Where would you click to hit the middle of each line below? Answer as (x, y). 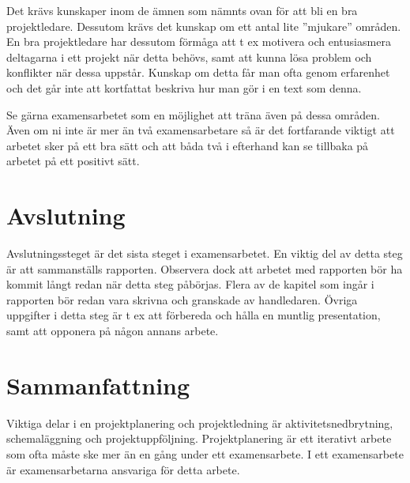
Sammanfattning (98, 385)
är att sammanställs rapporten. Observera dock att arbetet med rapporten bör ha (205, 268)
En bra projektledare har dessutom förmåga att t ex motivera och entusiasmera (199, 42)
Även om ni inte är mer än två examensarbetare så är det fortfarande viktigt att (201, 130)
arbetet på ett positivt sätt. (73, 161)
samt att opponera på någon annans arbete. (113, 331)
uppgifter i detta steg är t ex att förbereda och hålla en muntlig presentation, (194, 315)
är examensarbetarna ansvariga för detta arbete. (123, 469)
